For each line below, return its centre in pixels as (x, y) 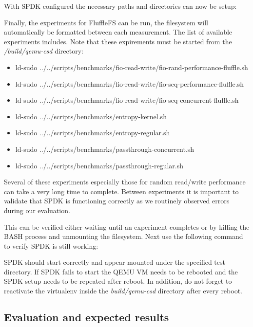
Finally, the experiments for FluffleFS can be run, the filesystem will (106, 22)
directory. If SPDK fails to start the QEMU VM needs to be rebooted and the (121, 271)
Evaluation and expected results (87, 317)
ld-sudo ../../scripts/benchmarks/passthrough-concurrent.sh (105, 149)
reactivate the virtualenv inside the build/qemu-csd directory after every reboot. (123, 291)
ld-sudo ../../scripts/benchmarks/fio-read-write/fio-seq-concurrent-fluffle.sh (127, 100)
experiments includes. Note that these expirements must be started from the (118, 41)
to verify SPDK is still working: (51, 245)
